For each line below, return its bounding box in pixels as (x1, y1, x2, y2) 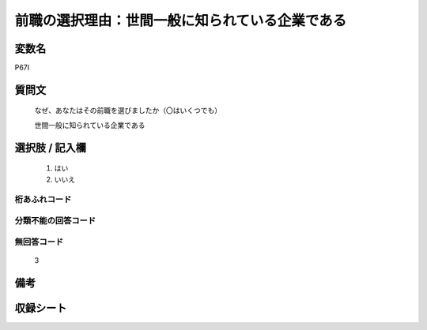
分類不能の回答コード (14, 215, 96, 226)
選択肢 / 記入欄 (14, 141, 87, 154)
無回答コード (14, 236, 64, 247)
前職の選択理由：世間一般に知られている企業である (14, 12, 347, 29)
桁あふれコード (14, 194, 72, 205)
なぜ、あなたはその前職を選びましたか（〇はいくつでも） (34, 106, 221, 115)
